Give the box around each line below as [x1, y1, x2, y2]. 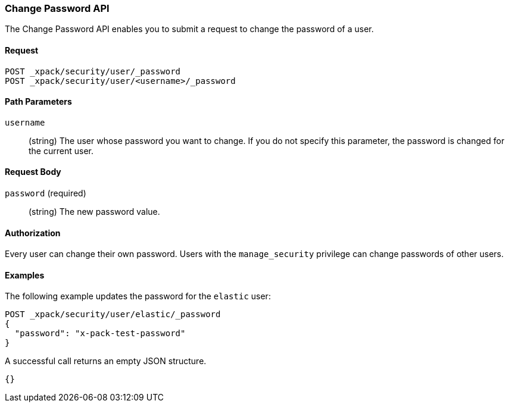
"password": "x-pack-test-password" [14, 328, 186, 339]
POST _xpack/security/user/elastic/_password [5, 309, 221, 320]
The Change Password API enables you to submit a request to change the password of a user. [5, 24, 374, 35]
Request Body [5, 167, 61, 177]
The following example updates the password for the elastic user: [5, 291, 271, 302]
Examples [5, 270, 45, 280]
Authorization [5, 227, 61, 238]
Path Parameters [5, 96, 72, 107]
